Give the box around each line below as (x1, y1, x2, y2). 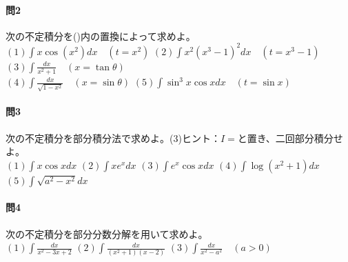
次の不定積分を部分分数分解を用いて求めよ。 (6, 226, 208, 241)
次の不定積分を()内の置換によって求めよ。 (6, 28, 196, 43)
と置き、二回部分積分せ (237, 130, 343, 145)
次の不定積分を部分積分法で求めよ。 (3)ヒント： (6, 130, 221, 145)
